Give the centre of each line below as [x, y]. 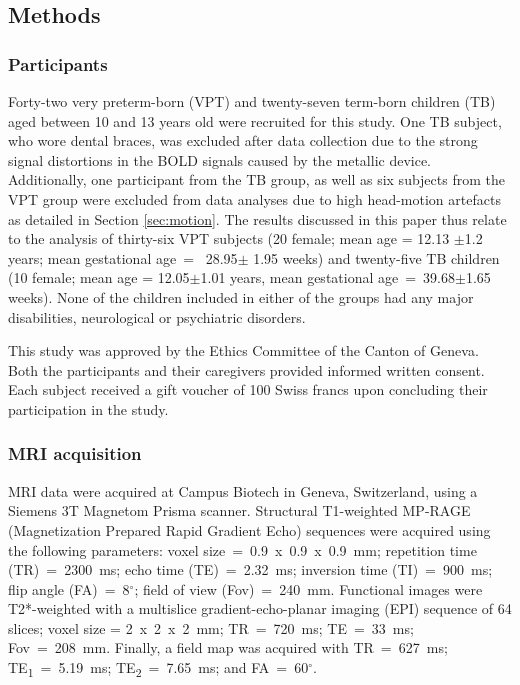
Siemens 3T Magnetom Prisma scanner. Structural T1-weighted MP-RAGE [239, 510]
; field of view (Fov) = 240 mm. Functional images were [308, 588]
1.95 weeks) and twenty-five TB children [376, 257]
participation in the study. [88, 408]
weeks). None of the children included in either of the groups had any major [241, 296]
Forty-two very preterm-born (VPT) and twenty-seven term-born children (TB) [252, 101]
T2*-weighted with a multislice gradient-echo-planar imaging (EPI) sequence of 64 [260, 608]
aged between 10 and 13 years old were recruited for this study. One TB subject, [255, 120]
